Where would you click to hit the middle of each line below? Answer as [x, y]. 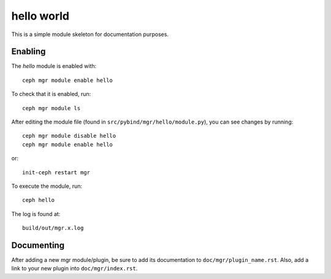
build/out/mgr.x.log [53, 228]
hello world [40, 16]
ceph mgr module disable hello [69, 136]
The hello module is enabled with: [54, 66]
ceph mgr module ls [51, 108]
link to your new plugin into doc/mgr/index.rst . [74, 269]
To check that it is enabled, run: [51, 94]
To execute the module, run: [47, 186]
